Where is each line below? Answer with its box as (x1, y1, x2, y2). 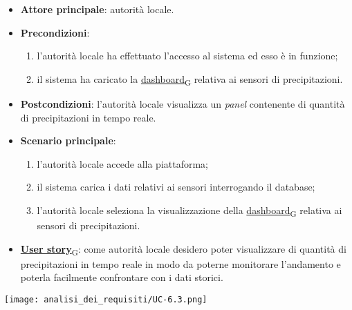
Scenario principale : (20, 133, 116, 148)
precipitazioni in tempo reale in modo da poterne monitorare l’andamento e (20, 256, 341, 271)
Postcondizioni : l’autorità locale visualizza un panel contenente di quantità (20, 96, 345, 110)
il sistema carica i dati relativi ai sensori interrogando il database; (37, 180, 315, 194)
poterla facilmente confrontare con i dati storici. (20, 270, 223, 284)
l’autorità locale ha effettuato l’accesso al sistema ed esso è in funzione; (37, 48, 338, 63)
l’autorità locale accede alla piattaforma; (37, 156, 209, 171)
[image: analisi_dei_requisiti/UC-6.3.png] (4, 294, 207, 304)
